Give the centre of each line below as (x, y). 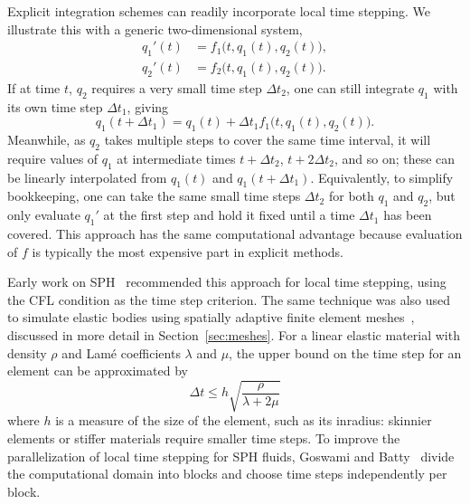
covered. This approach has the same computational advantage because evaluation (235, 234)
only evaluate (44, 215)
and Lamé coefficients (121, 352)
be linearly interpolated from (87, 177)
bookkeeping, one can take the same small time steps (154, 196)
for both (351, 196)
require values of (53, 158)
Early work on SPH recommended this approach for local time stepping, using (227, 282)
